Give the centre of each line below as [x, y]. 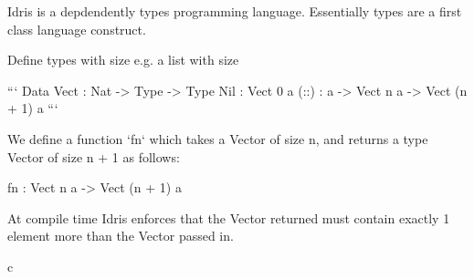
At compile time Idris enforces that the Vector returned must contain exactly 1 [229, 217]
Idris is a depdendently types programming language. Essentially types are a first [235, 11]
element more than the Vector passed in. [121, 236]
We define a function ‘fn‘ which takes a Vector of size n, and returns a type [218, 138]
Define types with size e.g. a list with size [123, 60]
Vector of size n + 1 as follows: [94, 156]
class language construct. [77, 29]
